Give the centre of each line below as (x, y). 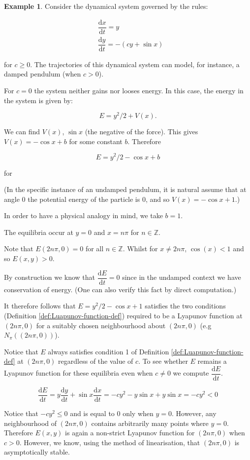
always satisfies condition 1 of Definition (109, 351)
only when (138, 413)
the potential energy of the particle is (84, 199)
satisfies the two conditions (185, 306)
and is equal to (92, 413)
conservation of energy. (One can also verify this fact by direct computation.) (120, 289)
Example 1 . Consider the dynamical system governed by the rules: (106, 6)
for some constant (96, 141)
